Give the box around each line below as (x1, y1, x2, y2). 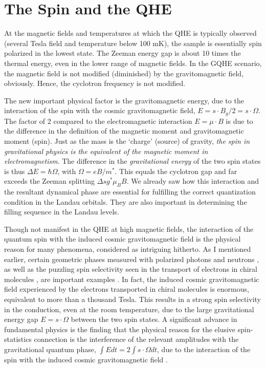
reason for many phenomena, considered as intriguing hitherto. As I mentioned (4, 244, 251, 254)
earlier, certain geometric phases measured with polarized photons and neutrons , (4, 253, 259, 264)
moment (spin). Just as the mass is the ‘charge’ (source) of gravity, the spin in (4, 135, 250, 146)
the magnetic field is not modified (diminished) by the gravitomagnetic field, (4, 68, 244, 78)
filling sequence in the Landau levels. (4, 206, 119, 217)
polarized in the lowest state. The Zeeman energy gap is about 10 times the (4, 48, 241, 58)
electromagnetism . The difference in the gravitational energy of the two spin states (4, 156, 261, 166)
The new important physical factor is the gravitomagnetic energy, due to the (4, 95, 244, 105)
